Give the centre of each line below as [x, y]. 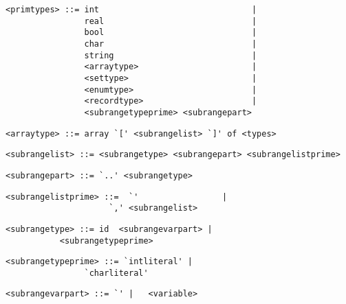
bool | [171, 33]
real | [171, 21]
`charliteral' [116, 273]
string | [171, 55]
